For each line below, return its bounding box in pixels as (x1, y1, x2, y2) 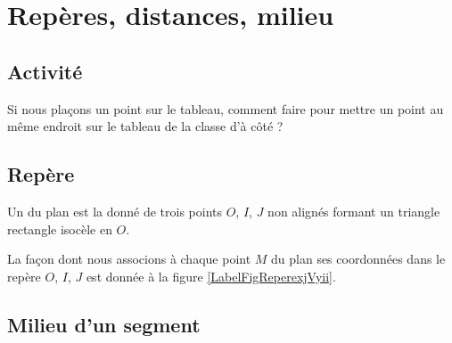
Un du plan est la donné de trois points (7, 201, 223, 220)
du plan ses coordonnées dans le (271, 249, 446, 268)
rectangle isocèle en (7, 219, 112, 238)
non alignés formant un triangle (267, 201, 440, 220)
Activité (7, 57, 83, 85)
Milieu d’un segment (7, 310, 201, 338)
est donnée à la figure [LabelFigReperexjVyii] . (86, 266, 336, 285)
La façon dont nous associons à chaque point (7, 249, 251, 268)
